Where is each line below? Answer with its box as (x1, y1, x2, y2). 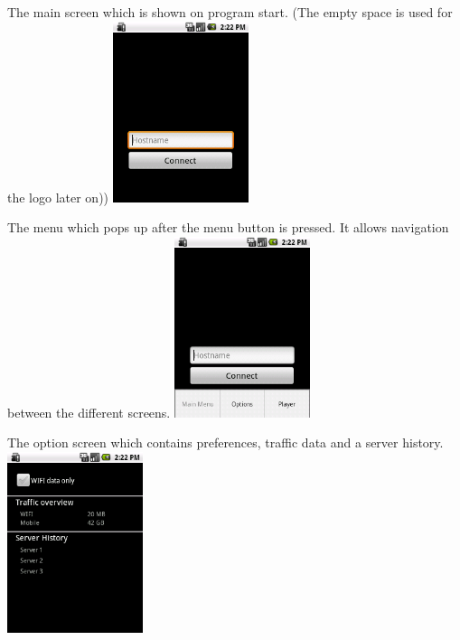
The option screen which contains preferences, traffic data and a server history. (7, 433, 444, 452)
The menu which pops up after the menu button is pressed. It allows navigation (7, 218, 449, 237)
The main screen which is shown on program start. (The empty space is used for (7, 3, 453, 21)
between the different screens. (7, 402, 171, 421)
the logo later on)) (7, 187, 109, 206)
